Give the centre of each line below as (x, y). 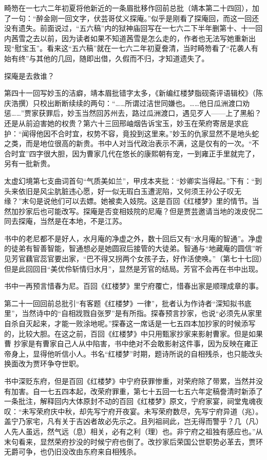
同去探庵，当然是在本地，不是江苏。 (65, 221)
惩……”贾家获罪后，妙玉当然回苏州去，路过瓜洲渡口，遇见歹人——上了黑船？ (133, 113)
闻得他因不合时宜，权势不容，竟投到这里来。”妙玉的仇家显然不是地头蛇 (140, 133)
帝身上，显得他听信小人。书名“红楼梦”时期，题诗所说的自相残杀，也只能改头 (133, 353)
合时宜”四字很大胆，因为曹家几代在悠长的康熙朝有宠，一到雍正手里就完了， (132, 153)
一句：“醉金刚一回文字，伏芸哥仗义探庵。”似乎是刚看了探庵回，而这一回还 (135, 18)
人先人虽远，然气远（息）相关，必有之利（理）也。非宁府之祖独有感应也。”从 (133, 431)
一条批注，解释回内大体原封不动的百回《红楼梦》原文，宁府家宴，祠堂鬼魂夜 (133, 401)
